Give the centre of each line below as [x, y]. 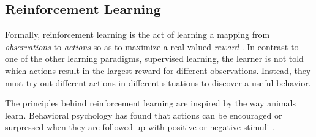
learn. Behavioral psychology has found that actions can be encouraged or [144, 115]
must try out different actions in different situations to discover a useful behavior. [158, 82]
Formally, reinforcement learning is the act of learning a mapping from [137, 35]
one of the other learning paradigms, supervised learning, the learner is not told [154, 58]
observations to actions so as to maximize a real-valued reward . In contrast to [152, 46]
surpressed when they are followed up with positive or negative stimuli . [140, 127]
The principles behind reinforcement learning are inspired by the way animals [150, 103]
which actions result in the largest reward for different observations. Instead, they [158, 70]
